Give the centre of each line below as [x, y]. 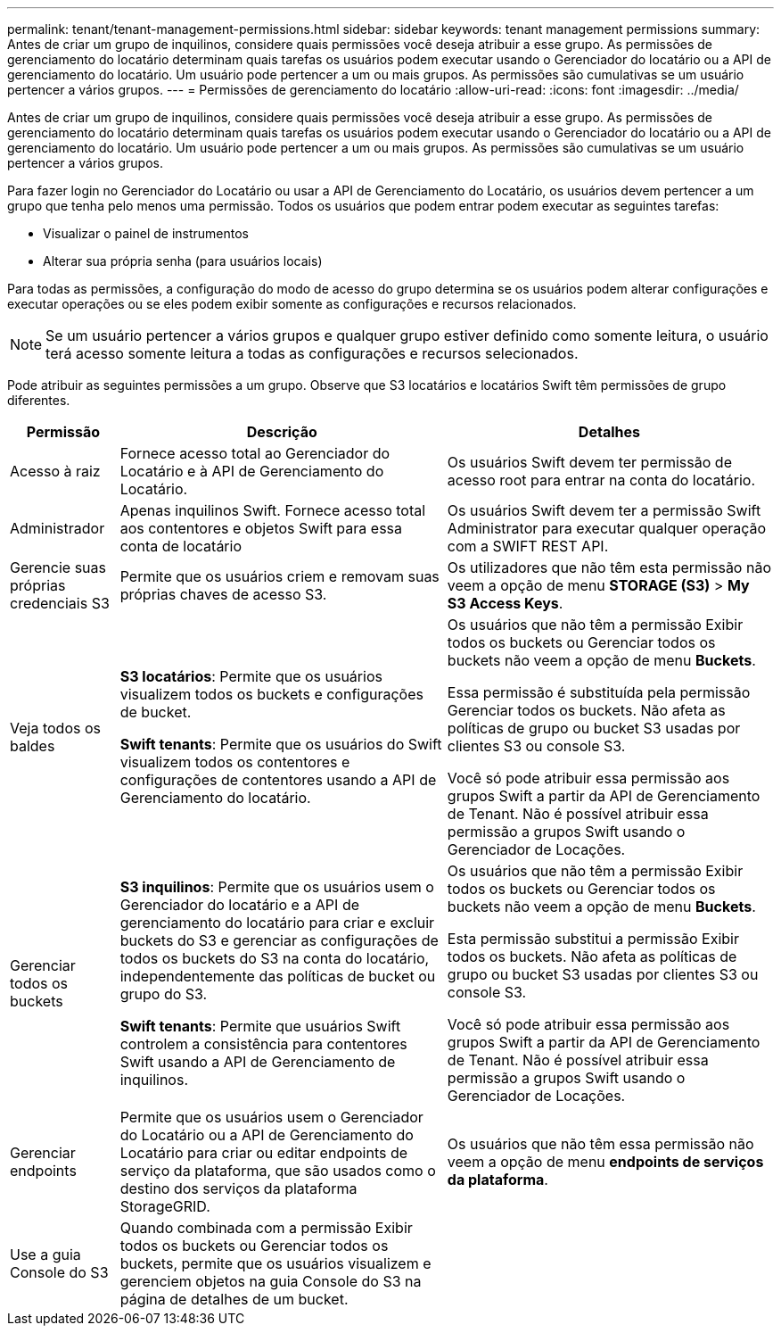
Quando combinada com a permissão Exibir [266, 1228]
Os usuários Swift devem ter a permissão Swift [604, 510]
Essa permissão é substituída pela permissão [599, 692]
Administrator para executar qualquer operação [607, 528]
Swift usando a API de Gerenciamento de [258, 1062]
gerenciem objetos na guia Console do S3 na [271, 1281]
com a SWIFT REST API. [528, 546]
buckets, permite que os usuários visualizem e [275, 1263]
